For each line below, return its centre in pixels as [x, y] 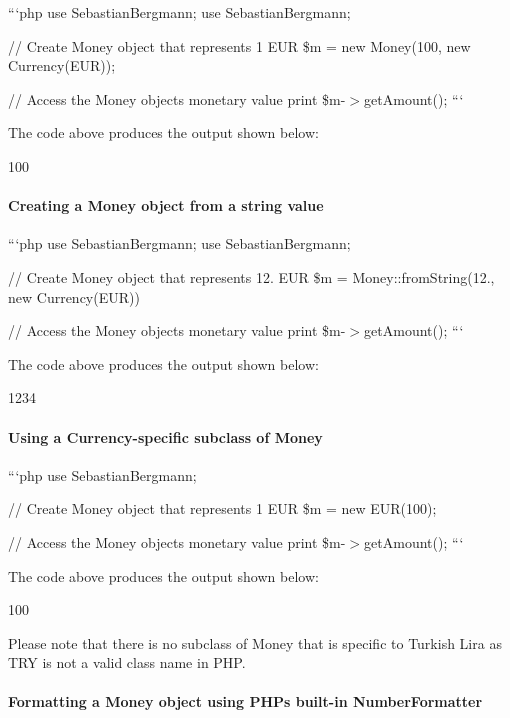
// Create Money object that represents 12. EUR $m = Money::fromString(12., [251, 276]
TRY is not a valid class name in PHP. [127, 662]
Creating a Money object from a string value [166, 205]
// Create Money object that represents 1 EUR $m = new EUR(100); [222, 508]
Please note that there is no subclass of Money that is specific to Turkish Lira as [255, 642]
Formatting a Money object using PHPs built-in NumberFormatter [245, 701]
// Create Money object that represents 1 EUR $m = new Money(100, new [239, 45]
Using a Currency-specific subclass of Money [165, 436]
